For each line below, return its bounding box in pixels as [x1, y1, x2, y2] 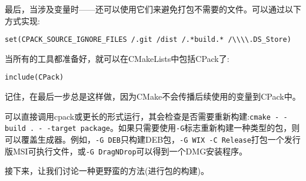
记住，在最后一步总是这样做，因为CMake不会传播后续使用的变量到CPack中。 [5, 90, 301, 103]
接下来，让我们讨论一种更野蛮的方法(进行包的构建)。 [5, 164, 209, 177]
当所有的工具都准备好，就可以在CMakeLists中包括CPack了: [5, 52, 229, 64]
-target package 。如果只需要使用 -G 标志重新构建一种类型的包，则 [46, 121, 300, 134]
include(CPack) [5, 73, 64, 82]
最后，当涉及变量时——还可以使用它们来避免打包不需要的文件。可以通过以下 [5, 3, 301, 15]
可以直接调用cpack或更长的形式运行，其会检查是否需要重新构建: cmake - [5, 110, 280, 122]
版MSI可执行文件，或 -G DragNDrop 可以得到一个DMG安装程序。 [5, 144, 248, 157]
